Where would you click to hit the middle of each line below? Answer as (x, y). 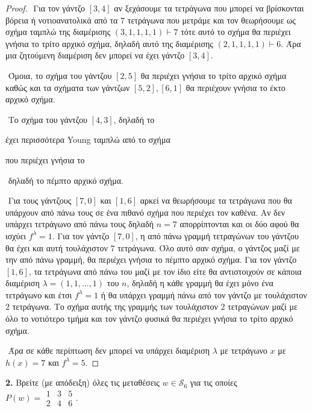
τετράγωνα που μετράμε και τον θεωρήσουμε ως (211, 20)
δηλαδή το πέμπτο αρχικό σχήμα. (66, 180)
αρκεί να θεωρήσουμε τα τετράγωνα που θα (216, 200)
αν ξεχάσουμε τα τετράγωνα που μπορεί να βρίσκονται (209, 8)
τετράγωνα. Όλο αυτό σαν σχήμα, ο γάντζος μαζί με (209, 247)
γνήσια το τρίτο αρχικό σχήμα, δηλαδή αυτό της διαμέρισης (109, 43)
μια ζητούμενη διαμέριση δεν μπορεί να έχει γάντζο (95, 55)
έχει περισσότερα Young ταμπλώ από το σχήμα (88, 140)
